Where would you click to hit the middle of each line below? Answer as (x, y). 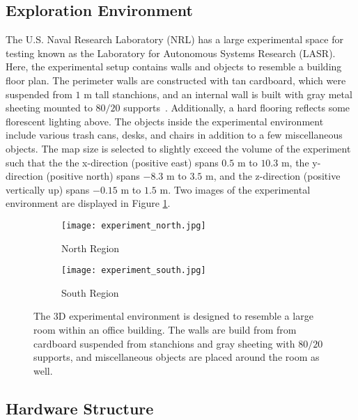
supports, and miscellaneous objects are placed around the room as (177, 357)
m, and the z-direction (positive (273, 176)
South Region (90, 292)
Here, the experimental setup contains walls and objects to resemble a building (174, 67)
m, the (295, 162)
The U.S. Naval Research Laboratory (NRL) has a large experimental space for (174, 39)
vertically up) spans (48, 189)
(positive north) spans (93, 176)
